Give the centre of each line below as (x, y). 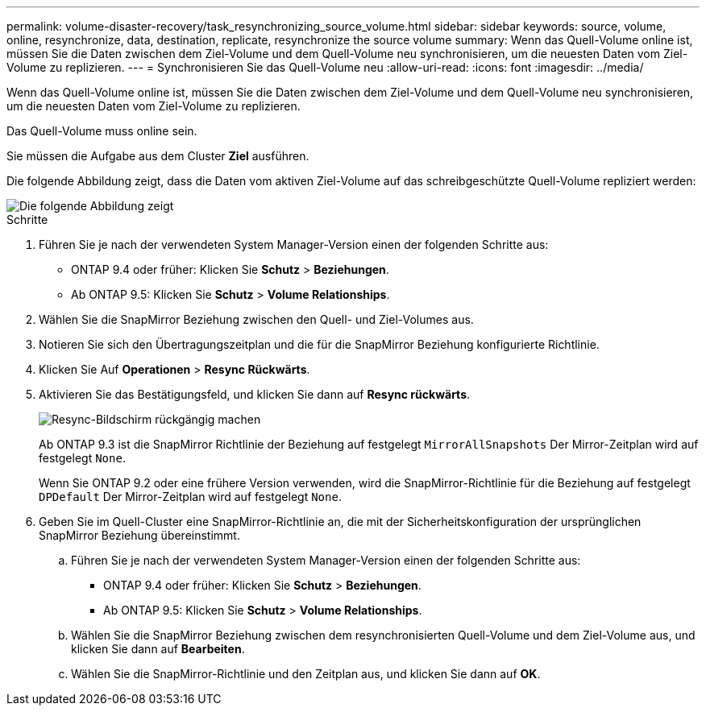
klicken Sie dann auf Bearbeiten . (158, 649)
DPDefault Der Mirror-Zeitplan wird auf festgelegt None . (190, 497)
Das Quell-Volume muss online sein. (102, 131)
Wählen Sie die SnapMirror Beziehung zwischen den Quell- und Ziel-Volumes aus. (256, 319)
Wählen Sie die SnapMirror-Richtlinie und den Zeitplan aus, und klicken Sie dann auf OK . (306, 674)
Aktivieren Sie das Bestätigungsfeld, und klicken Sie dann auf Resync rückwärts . (255, 394)
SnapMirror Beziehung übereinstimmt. (139, 535)
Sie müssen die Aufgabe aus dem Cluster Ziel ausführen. (158, 156)
